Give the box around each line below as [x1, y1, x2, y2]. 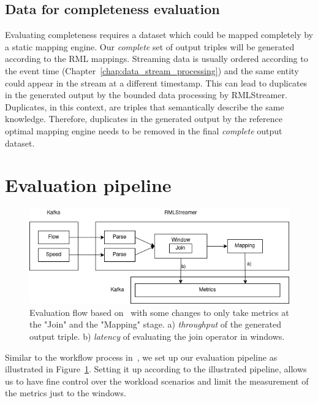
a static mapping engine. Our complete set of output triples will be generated [5, 40, 295, 53]
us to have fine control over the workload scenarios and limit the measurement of [5, 374, 309, 387]
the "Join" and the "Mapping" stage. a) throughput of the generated [29, 318, 281, 331]
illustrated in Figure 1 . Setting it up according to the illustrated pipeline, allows [5, 363, 307, 375]
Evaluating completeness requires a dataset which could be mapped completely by [5, 28, 314, 41]
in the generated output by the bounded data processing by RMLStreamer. [5, 88, 287, 101]
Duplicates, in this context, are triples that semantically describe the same [5, 100, 284, 113]
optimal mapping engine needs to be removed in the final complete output [5, 124, 282, 137]
